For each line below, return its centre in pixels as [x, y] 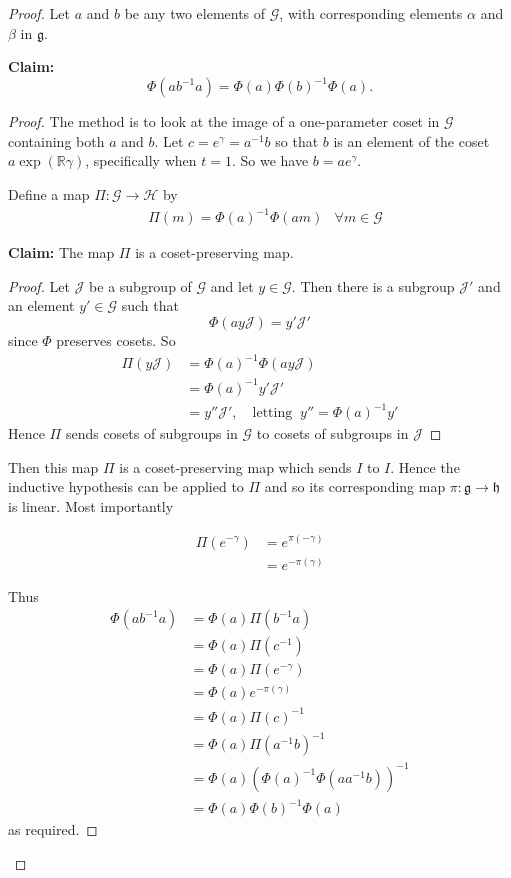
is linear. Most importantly [91, 505]
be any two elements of [195, 13]
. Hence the [425, 466]
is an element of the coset [411, 140]
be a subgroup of [140, 285]
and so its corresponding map [355, 486]
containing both [56, 140]
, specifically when [141, 160]
